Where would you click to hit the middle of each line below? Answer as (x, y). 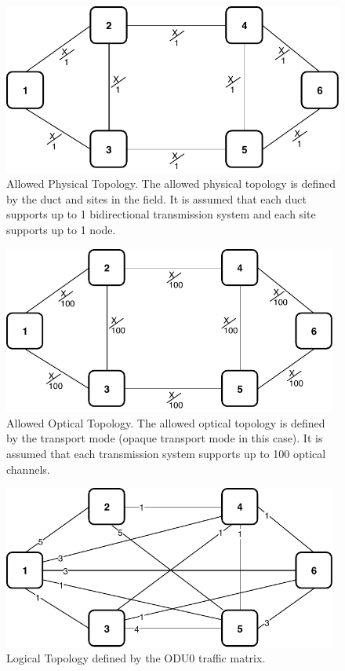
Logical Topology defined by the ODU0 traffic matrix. (136, 658)
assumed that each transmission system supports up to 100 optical (166, 454)
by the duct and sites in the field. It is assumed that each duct (157, 198)
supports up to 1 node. (61, 230)
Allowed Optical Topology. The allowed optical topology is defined (166, 422)
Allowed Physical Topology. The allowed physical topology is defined (171, 183)
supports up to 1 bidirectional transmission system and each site (161, 214)
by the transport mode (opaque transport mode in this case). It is (165, 438)
